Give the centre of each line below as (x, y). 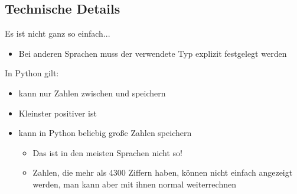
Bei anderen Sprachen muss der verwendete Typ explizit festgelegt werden (153, 53)
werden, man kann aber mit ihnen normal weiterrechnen (134, 184)
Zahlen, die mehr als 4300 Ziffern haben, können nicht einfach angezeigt (163, 172)
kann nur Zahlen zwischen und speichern (92, 93)
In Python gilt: (32, 73)
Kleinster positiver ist (58, 113)
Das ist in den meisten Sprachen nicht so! (107, 152)
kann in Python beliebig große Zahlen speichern (105, 133)
